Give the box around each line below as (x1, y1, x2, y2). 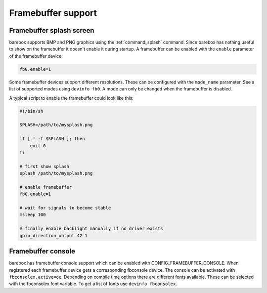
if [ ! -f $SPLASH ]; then (19, 136, 85, 142)
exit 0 (30, 143, 46, 148)
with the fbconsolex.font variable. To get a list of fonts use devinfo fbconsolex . (9, 281, 178, 287)
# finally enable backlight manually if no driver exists (19, 226, 163, 232)
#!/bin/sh (19, 108, 44, 114)
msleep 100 (19, 212, 46, 217)
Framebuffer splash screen (9, 26, 94, 35)
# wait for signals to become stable (19, 205, 111, 211)
